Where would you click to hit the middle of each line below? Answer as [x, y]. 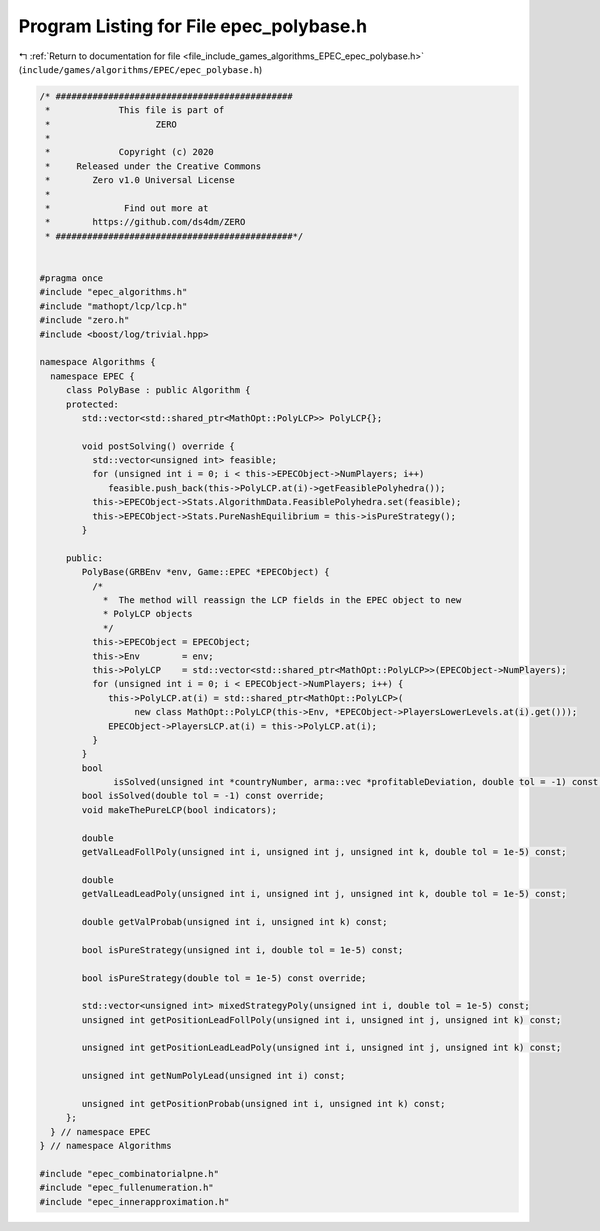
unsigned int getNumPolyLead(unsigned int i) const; [213, 1076]
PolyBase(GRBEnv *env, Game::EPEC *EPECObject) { [205, 572]
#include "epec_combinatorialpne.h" [129, 1173]
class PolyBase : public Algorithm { [158, 390]
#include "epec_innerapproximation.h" [134, 1201]
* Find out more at [127, 208]
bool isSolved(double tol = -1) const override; [203, 796]
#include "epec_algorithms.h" [113, 292]
